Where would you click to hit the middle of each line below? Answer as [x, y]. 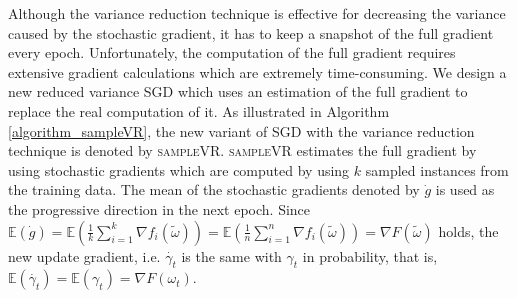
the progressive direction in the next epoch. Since [159, 208]
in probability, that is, [370, 255]
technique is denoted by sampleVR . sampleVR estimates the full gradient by [242, 150]
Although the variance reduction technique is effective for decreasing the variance [257, 13]
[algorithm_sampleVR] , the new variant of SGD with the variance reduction [241, 130]
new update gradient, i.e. [84, 255]
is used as [465, 189]
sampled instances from [437, 169]
